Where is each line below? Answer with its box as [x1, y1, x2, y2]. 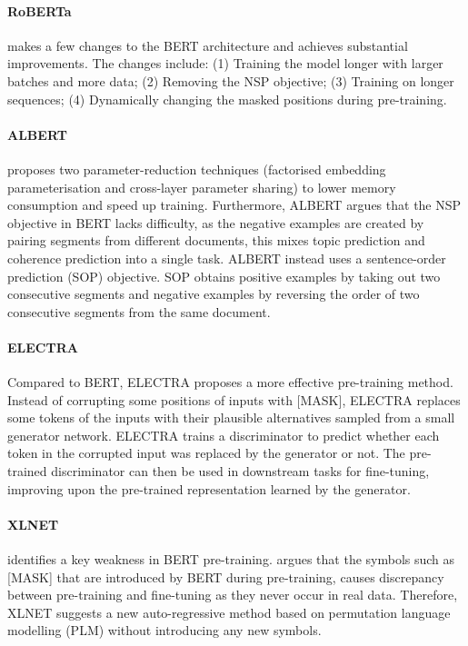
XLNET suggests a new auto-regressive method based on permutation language [7, 602, 451, 621]
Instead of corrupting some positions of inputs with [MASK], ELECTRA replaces [7, 390, 461, 409]
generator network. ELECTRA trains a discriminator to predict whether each [7, 425, 440, 444]
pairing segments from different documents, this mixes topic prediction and [7, 231, 425, 250]
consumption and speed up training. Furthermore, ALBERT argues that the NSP [7, 195, 462, 214]
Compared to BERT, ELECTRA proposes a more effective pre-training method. [7, 373, 453, 392]
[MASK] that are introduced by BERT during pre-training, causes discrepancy [7, 567, 444, 586]
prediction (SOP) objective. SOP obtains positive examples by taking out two [7, 266, 441, 285]
